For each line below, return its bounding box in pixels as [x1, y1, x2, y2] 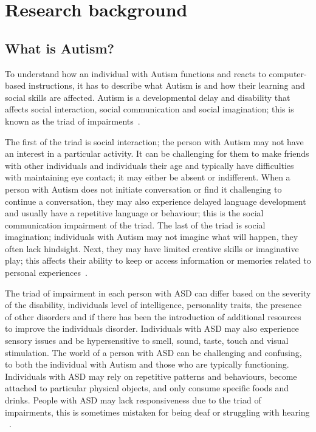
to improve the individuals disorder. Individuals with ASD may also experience [5, 322, 299, 335]
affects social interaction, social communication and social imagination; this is [5, 103, 294, 115]
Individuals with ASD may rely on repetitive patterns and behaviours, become [5, 369, 297, 382]
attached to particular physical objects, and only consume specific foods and [5, 382, 289, 394]
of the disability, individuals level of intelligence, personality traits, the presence [5, 298, 302, 311]
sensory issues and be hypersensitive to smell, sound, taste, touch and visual [5, 334, 289, 347]
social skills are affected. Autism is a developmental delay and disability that [5, 91, 290, 103]
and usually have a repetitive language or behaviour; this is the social [5, 207, 264, 219]
